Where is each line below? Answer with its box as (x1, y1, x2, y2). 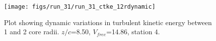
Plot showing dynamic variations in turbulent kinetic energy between (4, 17, 212, 27)
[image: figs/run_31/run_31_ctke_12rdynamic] (4, 3, 155, 10)
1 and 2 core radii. (4, 27, 60, 37)
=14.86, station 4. (106, 27, 160, 37)
